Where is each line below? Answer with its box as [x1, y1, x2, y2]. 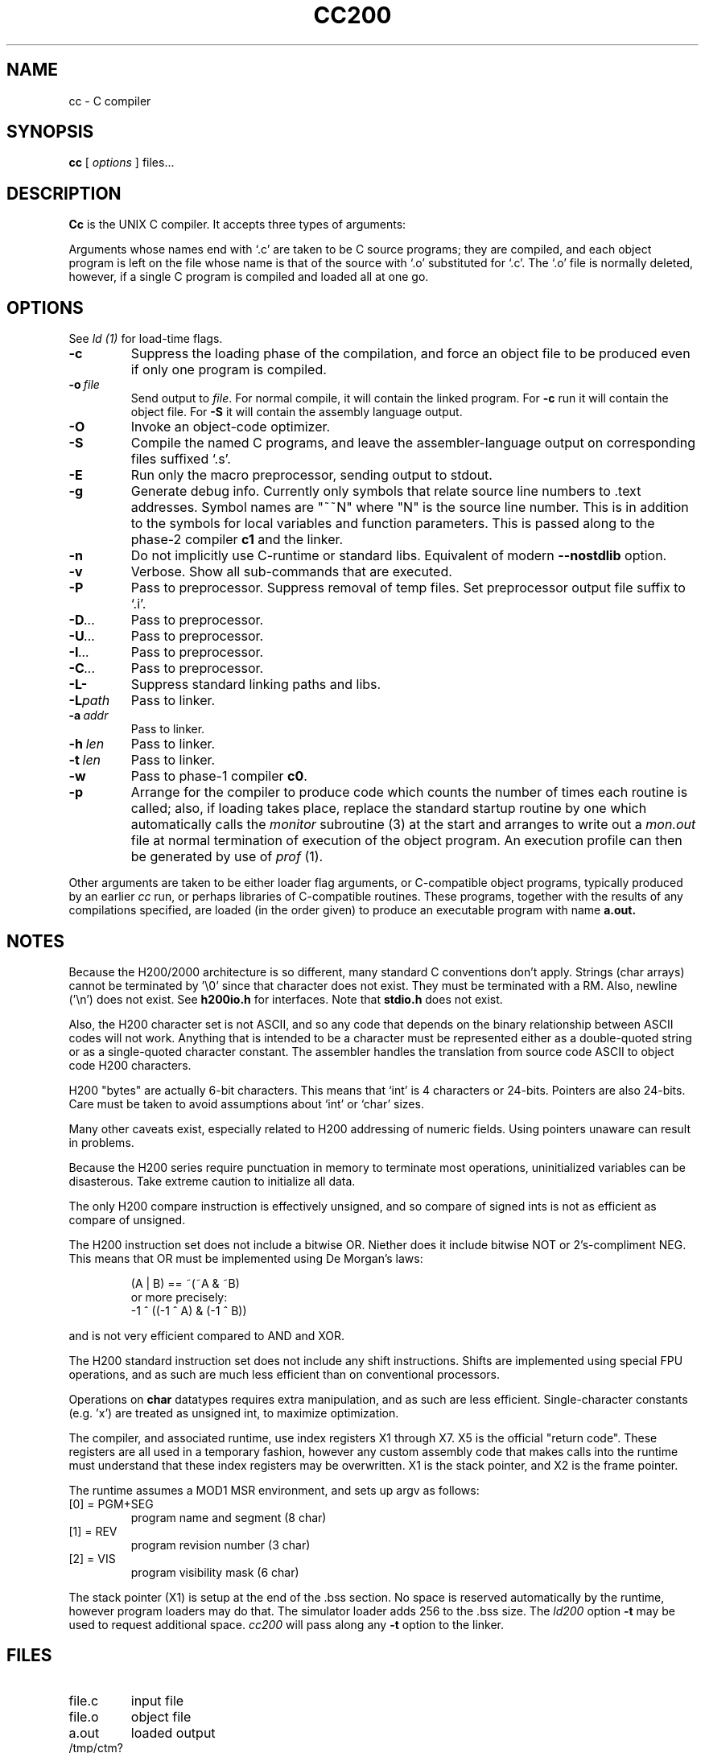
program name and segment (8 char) [130, 1510, 327, 1524]
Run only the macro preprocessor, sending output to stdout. [130, 467, 493, 484]
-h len [68, 736, 105, 753]
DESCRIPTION [6, 183, 122, 204]
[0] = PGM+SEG [68, 1496, 154, 1511]
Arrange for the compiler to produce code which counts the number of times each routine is [130, 784, 688, 801]
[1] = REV [68, 1524, 117, 1538]
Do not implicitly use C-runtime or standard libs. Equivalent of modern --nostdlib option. [130, 547, 667, 564]
